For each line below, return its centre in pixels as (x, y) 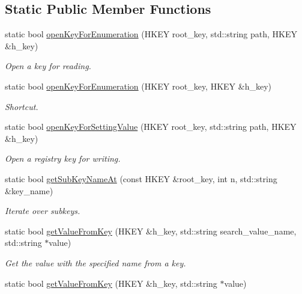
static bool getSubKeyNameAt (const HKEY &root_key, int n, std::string (141, 178)
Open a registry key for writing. (63, 158)
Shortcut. (22, 106)
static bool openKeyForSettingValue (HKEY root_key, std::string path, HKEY (151, 127)
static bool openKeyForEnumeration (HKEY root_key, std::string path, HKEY (151, 34)
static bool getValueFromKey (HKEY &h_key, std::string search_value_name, (151, 231)
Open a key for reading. (48, 66)
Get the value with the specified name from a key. (95, 262)
